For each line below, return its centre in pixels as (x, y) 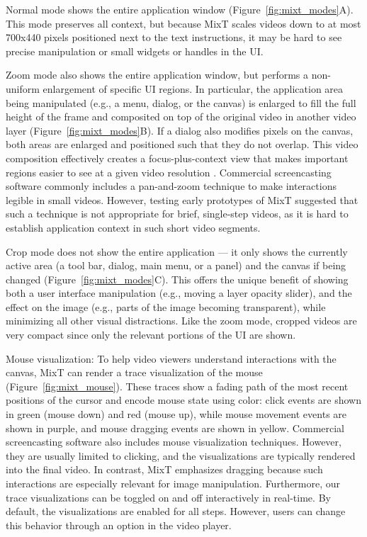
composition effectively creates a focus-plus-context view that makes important (177, 158)
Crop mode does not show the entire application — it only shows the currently (177, 251)
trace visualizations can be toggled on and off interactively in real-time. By (168, 497)
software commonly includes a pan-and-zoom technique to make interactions (171, 186)
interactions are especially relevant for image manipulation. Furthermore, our (173, 483)
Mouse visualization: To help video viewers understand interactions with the (171, 358)
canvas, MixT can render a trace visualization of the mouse (134, 372)
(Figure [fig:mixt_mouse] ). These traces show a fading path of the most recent (177, 386)
